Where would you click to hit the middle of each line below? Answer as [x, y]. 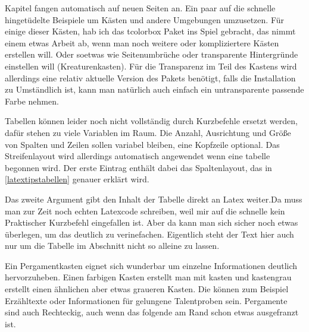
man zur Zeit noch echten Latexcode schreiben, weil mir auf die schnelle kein [145, 211]
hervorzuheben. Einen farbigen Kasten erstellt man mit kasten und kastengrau [148, 277]
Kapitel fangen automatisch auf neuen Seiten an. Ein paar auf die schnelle [140, 8]
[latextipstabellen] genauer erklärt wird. [77, 179]
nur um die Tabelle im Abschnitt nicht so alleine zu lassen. [112, 246]
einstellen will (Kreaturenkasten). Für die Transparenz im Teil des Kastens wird [151, 66]
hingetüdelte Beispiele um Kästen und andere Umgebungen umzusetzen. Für [145, 19]
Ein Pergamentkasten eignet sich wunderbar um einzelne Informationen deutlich [151, 265]
